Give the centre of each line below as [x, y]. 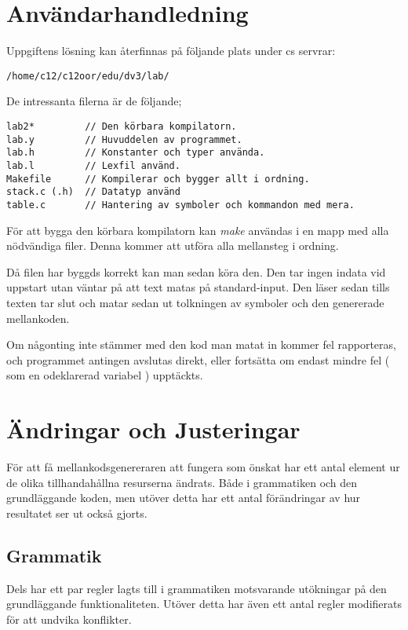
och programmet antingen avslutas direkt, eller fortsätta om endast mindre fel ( [198, 359]
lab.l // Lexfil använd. [93, 165]
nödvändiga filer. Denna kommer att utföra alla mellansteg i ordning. [173, 245]
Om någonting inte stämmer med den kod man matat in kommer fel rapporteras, [201, 344]
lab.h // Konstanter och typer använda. [136, 153]
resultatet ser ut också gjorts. [77, 513]
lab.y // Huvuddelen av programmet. [124, 139]
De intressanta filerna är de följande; [94, 101]
